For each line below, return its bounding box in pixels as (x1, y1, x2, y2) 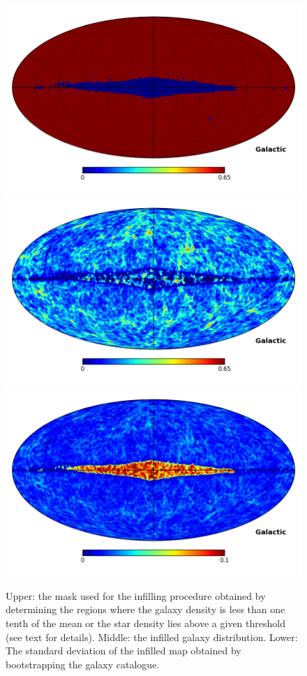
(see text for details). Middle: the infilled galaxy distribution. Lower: (6, 629, 298, 644)
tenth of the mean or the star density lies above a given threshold (6, 616, 285, 631)
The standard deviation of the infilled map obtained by (6, 643, 241, 658)
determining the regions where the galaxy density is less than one (6, 602, 285, 617)
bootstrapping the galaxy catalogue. (6, 656, 160, 671)
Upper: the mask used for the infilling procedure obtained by (6, 588, 266, 603)
